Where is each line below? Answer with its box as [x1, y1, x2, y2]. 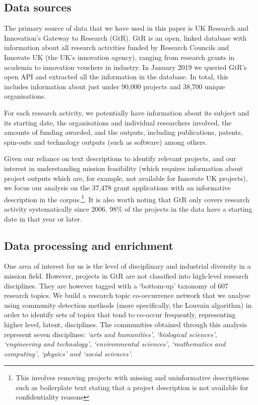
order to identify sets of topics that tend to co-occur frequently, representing [4, 309, 236, 320]
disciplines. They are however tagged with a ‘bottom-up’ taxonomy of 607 [4, 280, 229, 290]
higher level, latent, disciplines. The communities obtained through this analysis [4, 319, 247, 329]
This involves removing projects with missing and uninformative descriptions [15, 372, 249, 383]
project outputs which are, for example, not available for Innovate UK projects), [4, 173, 248, 183]
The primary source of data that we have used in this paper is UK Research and [4, 23, 249, 33]
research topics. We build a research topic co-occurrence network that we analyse [4, 290, 250, 300]
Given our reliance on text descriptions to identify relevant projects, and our [4, 153, 237, 164]
